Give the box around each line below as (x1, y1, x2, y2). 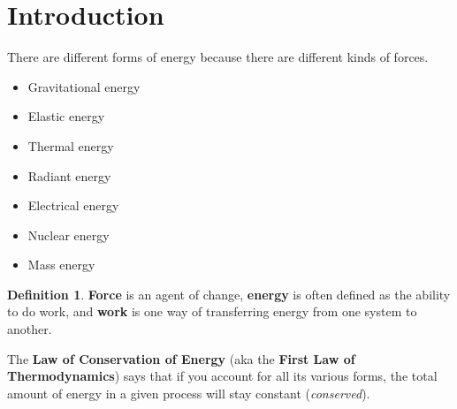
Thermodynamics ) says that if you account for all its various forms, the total (7, 367, 438, 385)
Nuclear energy (27, 225, 110, 244)
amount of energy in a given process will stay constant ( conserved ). (7, 383, 370, 402)
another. (7, 320, 52, 338)
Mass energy (27, 255, 95, 274)
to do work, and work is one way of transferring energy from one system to (7, 302, 417, 321)
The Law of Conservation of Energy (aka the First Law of (7, 349, 355, 367)
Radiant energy (27, 166, 111, 185)
